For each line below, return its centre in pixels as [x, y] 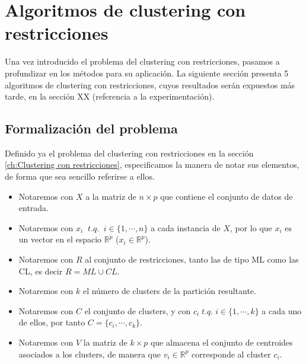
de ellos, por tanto [52, 322]
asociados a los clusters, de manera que [90, 354]
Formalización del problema [91, 128]
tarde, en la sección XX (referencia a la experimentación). [110, 96]
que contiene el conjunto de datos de [227, 196]
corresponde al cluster [231, 354]
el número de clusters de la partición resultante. [169, 291]
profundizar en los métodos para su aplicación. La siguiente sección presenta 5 [147, 73]
